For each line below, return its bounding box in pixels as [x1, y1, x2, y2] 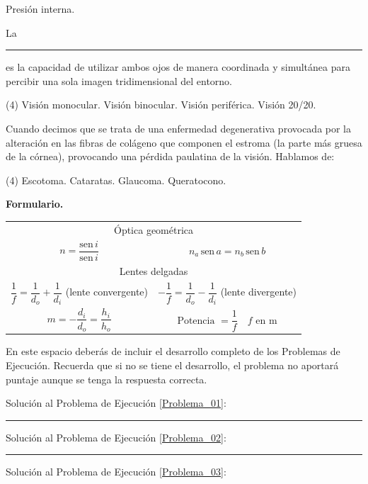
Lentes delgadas [119, 263, 188, 278]
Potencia [177, 315, 215, 326]
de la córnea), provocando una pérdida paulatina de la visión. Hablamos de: [6, 149, 335, 164]
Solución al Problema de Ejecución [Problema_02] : [6, 429, 226, 444]
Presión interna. [6, 1, 75, 16]
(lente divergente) [220, 284, 297, 299]
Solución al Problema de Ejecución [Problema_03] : [6, 464, 226, 479]
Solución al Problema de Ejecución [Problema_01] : [6, 395, 226, 410]
